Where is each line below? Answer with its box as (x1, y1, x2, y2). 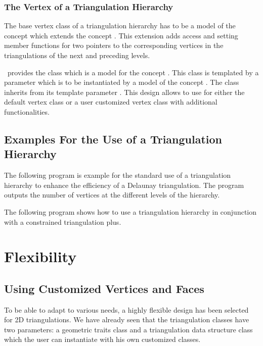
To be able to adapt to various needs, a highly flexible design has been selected (4, 304, 249, 315)
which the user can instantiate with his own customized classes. (4, 334, 201, 344)
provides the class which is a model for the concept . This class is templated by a (7, 67, 259, 77)
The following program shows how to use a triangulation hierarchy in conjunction (4, 206, 257, 217)
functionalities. (4, 106, 50, 117)
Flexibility (4, 246, 77, 267)
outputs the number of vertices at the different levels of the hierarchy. (4, 189, 220, 200)
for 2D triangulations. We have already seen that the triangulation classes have (4, 314, 249, 325)
